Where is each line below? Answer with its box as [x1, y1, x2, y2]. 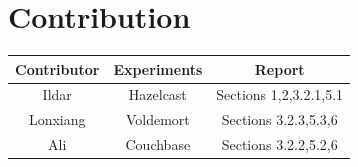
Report [254, 58, 305, 79]
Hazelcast [128, 84, 187, 105]
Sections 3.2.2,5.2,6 [221, 134, 338, 155]
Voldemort [125, 109, 190, 130]
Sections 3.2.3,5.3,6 [221, 109, 338, 130]
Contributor [15, 58, 100, 79]
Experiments [113, 58, 203, 79]
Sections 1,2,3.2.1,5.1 [216, 84, 344, 105]
